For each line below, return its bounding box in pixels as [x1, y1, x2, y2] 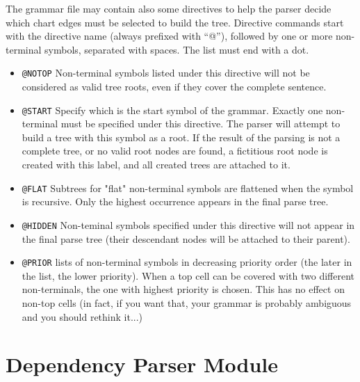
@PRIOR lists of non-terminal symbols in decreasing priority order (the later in [22, 255, 352, 269]
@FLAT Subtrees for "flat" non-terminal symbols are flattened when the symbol [22, 180, 354, 195]
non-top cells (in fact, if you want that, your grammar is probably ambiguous [22, 296, 352, 310]
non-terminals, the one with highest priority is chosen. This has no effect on [22, 282, 345, 296]
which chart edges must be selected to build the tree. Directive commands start [6, 15, 344, 29]
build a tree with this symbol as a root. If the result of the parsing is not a [22, 129, 341, 144]
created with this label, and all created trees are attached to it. [22, 157, 291, 172]
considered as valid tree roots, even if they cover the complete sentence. [22, 79, 327, 94]
